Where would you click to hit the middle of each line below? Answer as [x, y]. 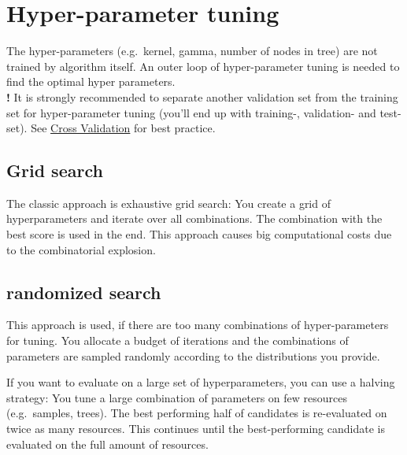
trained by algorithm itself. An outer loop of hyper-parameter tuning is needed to [203, 66]
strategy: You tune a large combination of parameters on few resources [177, 397]
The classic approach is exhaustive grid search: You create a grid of [168, 203]
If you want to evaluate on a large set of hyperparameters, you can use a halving [201, 382]
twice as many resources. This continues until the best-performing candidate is [196, 429]
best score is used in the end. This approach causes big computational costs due [199, 234]
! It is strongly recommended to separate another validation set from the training [202, 96]
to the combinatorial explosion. [81, 249]
